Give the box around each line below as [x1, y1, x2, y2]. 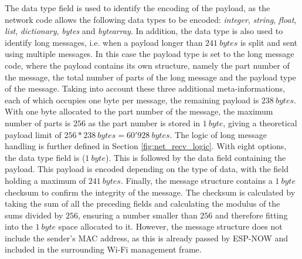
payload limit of [5, 128, 62, 140]
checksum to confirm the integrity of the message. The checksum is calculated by [5, 186, 296, 198]
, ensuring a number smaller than [78, 208, 198, 221]
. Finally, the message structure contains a [120, 174, 273, 186]
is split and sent [240, 36, 297, 48]
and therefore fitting [215, 208, 288, 221]
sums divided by [5, 208, 63, 221]
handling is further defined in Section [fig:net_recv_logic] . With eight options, [5, 140, 287, 152]
